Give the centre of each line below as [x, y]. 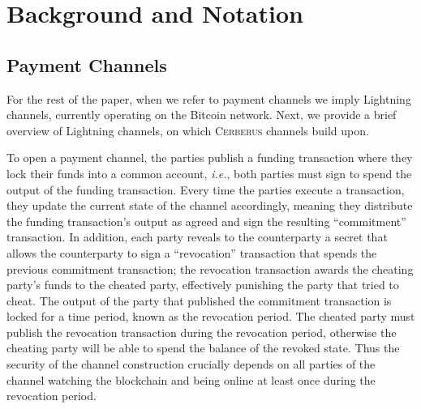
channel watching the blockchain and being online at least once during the [191, 379]
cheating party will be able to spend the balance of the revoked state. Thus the [203, 348]
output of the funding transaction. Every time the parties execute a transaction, [206, 189]
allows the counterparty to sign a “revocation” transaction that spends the [192, 252]
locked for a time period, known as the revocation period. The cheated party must [211, 316]
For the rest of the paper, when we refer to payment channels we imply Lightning [209, 98]
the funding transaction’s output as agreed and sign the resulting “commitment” [206, 221]
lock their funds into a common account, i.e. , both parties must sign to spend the [209, 173]
